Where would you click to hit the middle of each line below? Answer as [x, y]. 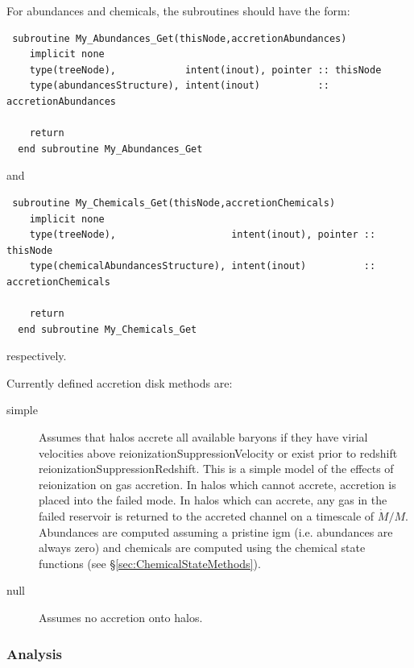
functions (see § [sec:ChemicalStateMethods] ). [150, 563]
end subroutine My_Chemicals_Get [108, 329]
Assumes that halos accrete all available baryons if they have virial [203, 437]
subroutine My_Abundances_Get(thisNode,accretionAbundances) [180, 38]
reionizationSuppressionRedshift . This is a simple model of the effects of [216, 469]
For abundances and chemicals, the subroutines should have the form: [178, 10]
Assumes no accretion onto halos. [121, 617]
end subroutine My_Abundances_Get [110, 149]
